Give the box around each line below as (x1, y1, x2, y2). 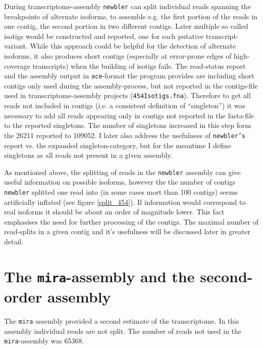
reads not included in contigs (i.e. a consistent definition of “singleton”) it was (4, 100, 246, 111)
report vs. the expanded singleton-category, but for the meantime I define (4, 140, 231, 150)
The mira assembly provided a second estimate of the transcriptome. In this (4, 316, 239, 326)
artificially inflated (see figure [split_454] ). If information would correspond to (4, 196, 246, 207)
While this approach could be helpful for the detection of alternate (30, 40, 236, 51)
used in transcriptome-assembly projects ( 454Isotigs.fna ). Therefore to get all (4, 90, 251, 101)
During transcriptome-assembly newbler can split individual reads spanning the (4, 1, 251, 11)
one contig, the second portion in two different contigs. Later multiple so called (4, 21, 248, 31)
